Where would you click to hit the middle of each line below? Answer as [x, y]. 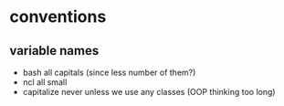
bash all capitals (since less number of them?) [109, 72]
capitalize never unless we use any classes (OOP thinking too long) [149, 92]
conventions [58, 17]
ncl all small [45, 82]
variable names [54, 51]
